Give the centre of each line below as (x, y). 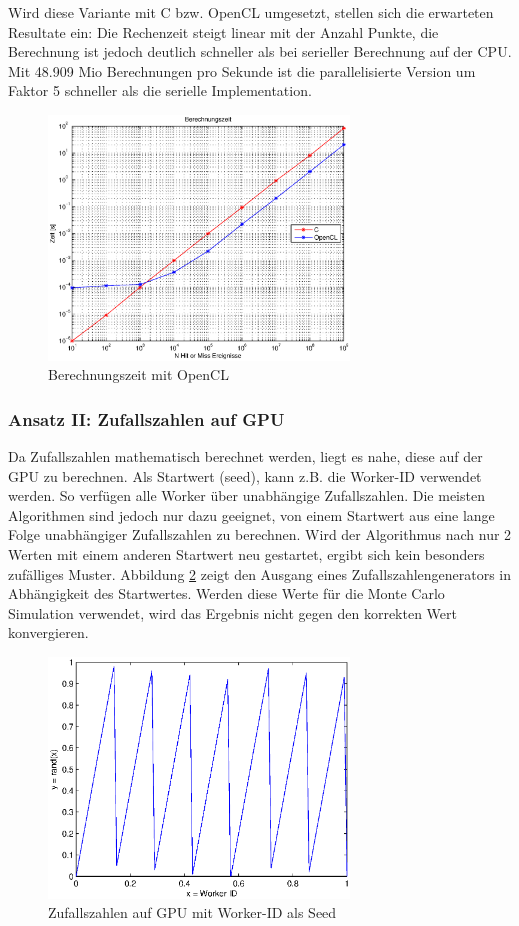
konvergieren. (48, 632)
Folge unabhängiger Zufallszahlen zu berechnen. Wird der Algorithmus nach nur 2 (260, 534)
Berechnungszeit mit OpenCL (138, 374)
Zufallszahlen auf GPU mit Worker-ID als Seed (192, 912)
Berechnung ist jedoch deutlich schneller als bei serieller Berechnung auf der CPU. (260, 51)
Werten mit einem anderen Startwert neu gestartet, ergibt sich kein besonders (246, 554)
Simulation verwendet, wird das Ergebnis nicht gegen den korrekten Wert (232, 612)
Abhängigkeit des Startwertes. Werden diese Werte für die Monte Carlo (226, 593)
